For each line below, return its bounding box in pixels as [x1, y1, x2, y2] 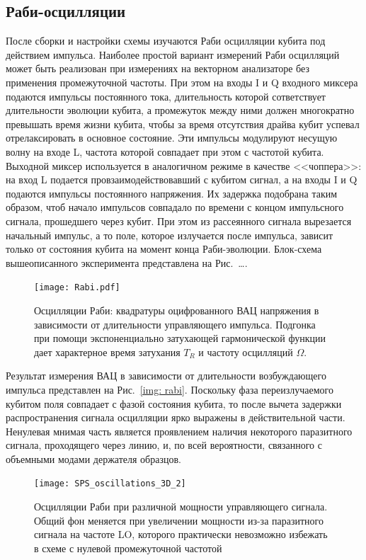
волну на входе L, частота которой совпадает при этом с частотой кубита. [6, 144, 324, 159]
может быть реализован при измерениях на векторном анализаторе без [6, 61, 309, 76]
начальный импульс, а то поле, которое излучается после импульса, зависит [6, 227, 333, 242]
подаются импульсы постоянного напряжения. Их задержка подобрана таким [6, 185, 338, 200]
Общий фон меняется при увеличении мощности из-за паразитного [34, 513, 324, 527]
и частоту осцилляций [198, 344, 293, 359]
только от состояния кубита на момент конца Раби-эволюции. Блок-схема [6, 241, 322, 256]
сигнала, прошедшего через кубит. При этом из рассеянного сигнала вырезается [6, 213, 352, 228]
